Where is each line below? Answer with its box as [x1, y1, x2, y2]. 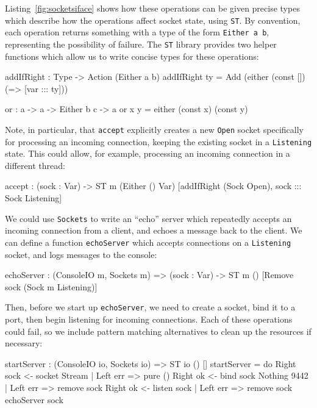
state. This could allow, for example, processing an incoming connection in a [5, 147, 290, 160]
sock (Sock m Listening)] [5, 280, 98, 293]
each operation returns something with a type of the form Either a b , [5, 26, 269, 38]
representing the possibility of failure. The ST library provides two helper [5, 37, 277, 50]
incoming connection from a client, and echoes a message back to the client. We [5, 224, 302, 237]
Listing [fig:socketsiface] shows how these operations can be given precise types [5, 2, 300, 14]
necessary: [5, 337, 43, 349]
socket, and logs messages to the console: [5, 248, 157, 260]
